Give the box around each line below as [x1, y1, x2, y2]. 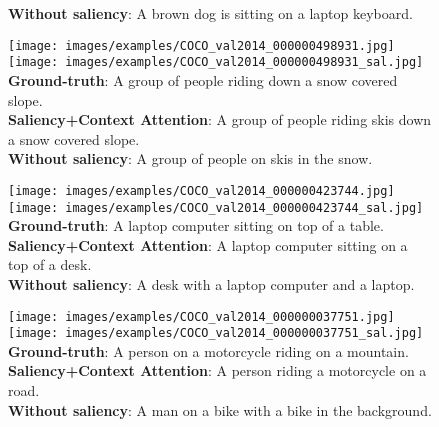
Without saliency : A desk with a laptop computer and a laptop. [8, 273, 415, 294]
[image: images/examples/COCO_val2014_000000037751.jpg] [8, 309, 395, 324]
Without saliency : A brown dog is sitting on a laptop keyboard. [8, 3, 413, 23]
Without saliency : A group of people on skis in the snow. [8, 148, 373, 169]
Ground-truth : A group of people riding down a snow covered [8, 69, 398, 90]
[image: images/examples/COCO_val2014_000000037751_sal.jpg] [8, 326, 424, 341]
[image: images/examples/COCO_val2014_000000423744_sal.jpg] [8, 200, 424, 215]
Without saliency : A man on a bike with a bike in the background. [8, 399, 432, 420]
